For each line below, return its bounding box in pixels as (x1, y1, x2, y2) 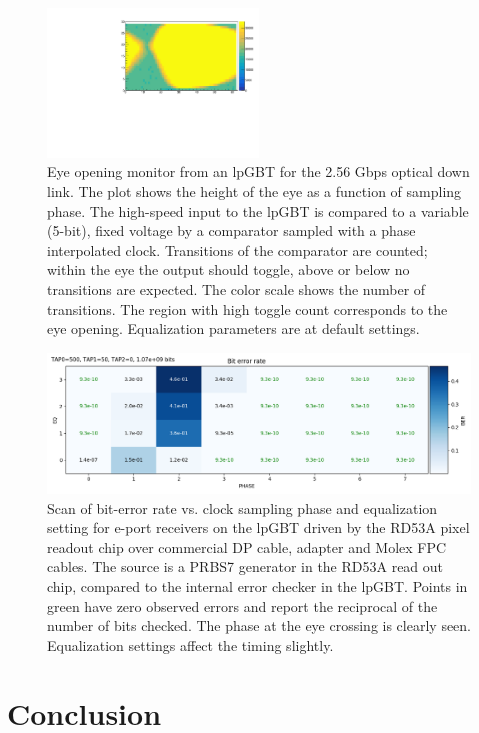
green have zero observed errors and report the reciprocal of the (47, 595, 438, 616)
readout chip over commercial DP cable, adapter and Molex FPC (47, 536, 447, 557)
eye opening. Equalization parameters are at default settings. (47, 318, 420, 339)
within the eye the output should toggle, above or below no (47, 259, 410, 280)
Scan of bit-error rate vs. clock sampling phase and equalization (47, 497, 438, 518)
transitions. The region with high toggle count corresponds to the (47, 298, 448, 319)
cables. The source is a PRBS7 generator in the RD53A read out (47, 556, 444, 577)
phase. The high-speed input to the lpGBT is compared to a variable (47, 200, 469, 221)
